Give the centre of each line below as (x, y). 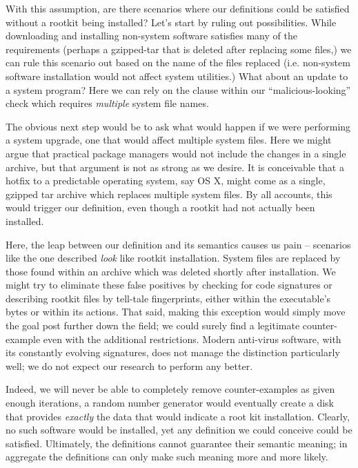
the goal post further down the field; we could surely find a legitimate (153, 325)
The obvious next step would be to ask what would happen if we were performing (178, 126)
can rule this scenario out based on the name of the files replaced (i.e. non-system (178, 62)
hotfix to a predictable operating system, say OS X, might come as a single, (166, 181)
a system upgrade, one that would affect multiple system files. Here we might (169, 140)
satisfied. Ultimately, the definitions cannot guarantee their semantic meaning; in (177, 443)
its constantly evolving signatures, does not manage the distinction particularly (173, 352)
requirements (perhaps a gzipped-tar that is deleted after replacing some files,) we (179, 49)
